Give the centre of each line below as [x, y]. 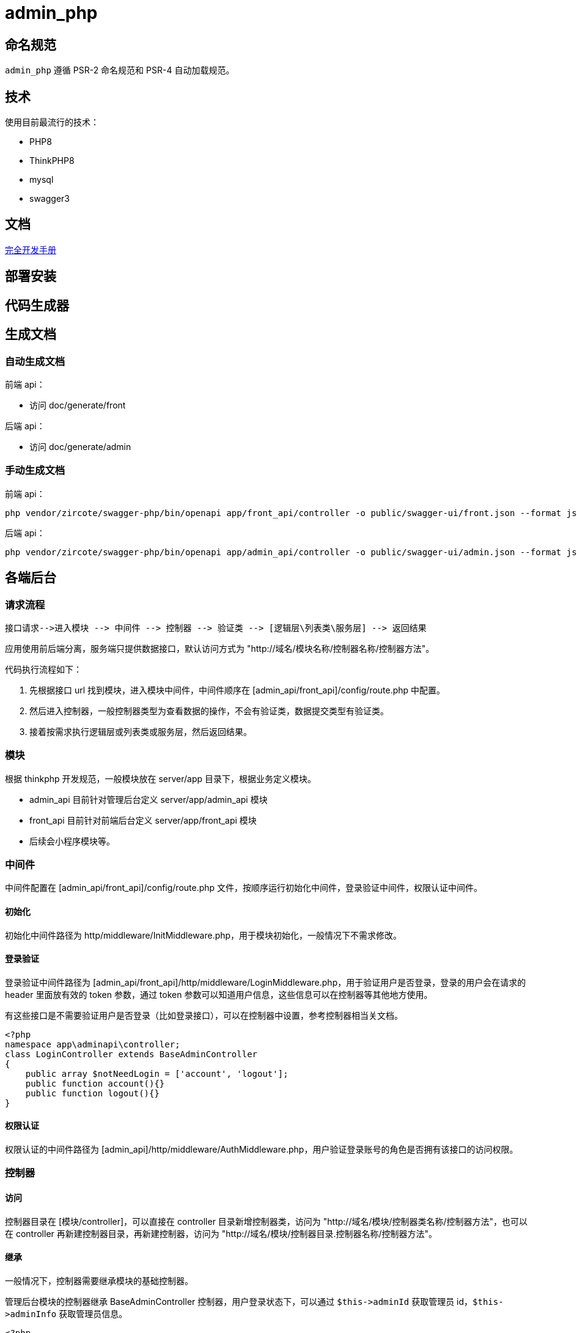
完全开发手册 [31, 249]
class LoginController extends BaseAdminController [131, 1054]
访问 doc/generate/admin [80, 446]
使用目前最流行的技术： [52, 122]
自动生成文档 [35, 361]
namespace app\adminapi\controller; [93, 1044]
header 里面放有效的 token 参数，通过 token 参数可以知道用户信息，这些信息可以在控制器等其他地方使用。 [219, 994]
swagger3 [50, 199]
